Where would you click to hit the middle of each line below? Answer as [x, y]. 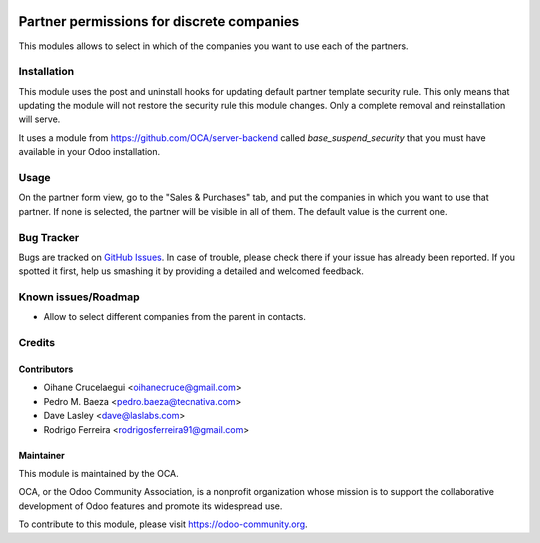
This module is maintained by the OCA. [98, 473]
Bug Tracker [49, 237]
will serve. [39, 119]
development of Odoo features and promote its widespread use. [150, 506]
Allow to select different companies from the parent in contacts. [175, 317]
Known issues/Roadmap [79, 297]
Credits [36, 343]
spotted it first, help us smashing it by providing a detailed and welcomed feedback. [191, 271]
